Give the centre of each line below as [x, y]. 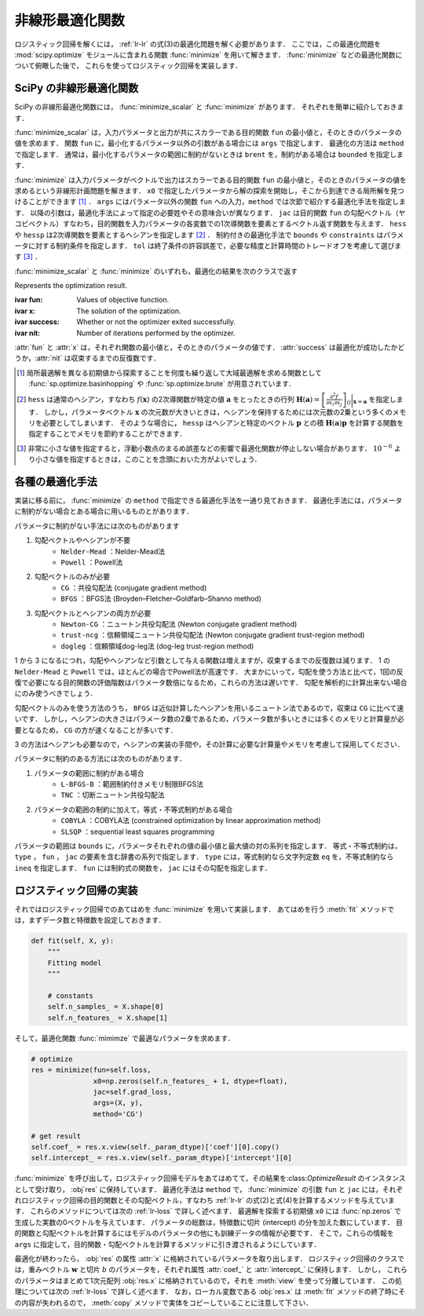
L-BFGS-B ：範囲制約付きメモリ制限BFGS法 [132, 784]
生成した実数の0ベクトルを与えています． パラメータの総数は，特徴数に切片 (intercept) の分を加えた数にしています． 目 [209, 1222]
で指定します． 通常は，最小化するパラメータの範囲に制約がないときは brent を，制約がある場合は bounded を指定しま [209, 154]
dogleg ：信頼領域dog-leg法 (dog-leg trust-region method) [157, 646]
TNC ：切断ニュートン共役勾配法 [113, 795]
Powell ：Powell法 [92, 562]
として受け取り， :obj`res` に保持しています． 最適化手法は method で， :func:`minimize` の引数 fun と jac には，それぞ [209, 1189]
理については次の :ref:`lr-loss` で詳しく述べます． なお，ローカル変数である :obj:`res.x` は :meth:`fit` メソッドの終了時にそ [210, 1292]
